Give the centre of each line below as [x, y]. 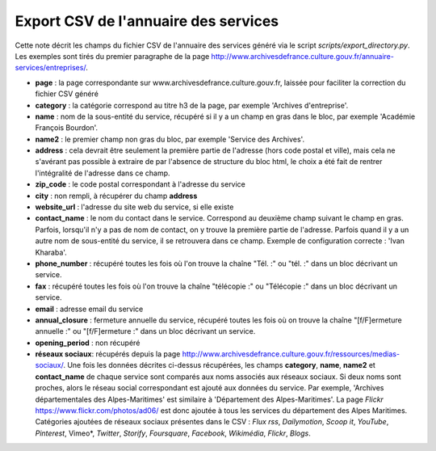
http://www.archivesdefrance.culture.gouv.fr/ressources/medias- [291, 354]
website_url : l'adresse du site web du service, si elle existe [134, 207]
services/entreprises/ [50, 68]
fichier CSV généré [67, 94]
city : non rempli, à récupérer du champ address [116, 196]
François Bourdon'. [67, 128]
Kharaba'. [51, 252]
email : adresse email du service [89, 309]
